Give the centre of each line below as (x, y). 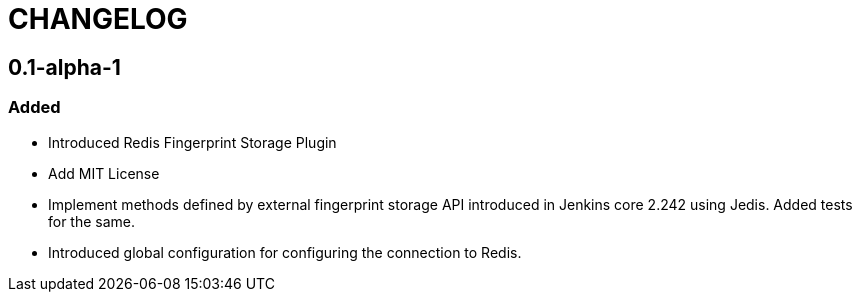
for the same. (92, 221)
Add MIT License (104, 173)
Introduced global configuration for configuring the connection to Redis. (285, 252)
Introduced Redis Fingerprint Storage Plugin (192, 142)
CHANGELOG (98, 19)
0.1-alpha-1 (64, 67)
